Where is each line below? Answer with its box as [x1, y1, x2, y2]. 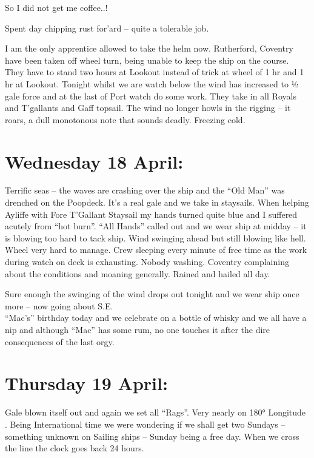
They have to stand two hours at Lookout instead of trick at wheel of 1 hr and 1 [5, 66, 304, 78]
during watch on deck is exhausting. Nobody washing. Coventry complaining [5, 255, 289, 268]
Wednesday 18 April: [5, 149, 184, 173]
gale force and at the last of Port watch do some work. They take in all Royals [5, 89, 296, 102]
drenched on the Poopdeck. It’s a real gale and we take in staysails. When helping [5, 196, 309, 209]
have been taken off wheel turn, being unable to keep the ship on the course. [5, 53, 289, 66]
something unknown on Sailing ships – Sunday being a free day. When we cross [5, 429, 299, 442]
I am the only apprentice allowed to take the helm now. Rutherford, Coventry [5, 42, 293, 55]
